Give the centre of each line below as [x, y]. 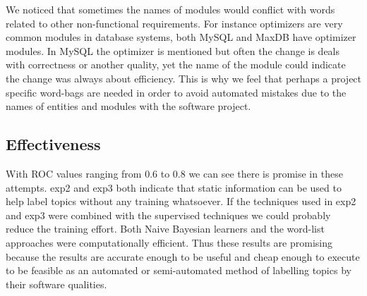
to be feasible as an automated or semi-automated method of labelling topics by [179, 270]
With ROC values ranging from [74, 173]
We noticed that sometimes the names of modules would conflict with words [170, 9]
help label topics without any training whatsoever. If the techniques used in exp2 [181, 201]
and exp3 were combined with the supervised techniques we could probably [168, 215]
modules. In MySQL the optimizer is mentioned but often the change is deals [173, 50]
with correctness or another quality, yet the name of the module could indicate [176, 64]
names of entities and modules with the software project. [128, 106]
